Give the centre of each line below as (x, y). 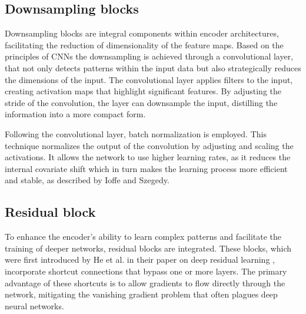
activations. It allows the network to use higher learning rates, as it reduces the (148, 157)
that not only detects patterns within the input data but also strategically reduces (153, 67)
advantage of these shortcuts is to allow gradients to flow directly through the (145, 282)
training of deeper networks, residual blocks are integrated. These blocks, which (148, 248)
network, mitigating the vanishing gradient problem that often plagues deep (141, 294)
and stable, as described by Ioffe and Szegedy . (87, 180)
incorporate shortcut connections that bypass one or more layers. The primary (146, 271)
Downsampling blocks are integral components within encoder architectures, (142, 33)
